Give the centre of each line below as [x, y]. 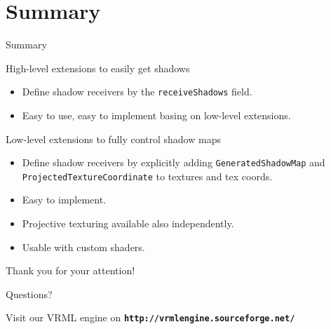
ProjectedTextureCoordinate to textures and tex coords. [147, 176]
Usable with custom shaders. [83, 247]
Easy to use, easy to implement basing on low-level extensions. [156, 115]
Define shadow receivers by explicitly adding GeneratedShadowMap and [174, 162]
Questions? [29, 294]
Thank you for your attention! [70, 270]
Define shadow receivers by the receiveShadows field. [137, 92]
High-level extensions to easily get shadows [98, 68]
